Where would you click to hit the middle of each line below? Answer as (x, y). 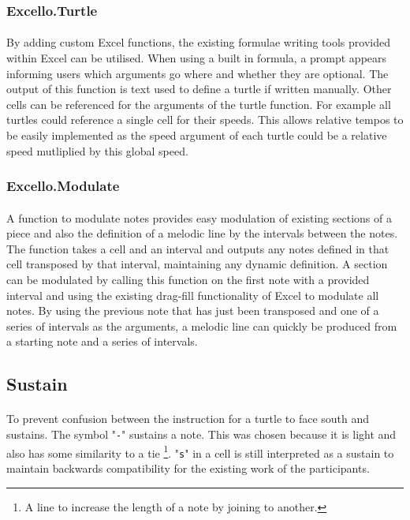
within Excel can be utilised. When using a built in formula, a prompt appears (197, 58)
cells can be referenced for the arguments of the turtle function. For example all (199, 104)
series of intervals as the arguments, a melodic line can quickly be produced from (202, 325)
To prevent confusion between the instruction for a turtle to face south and (188, 419)
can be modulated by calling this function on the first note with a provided (188, 279)
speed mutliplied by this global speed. (97, 150)
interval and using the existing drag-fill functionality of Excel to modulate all (193, 295)
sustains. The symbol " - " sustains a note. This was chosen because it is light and (201, 434)
